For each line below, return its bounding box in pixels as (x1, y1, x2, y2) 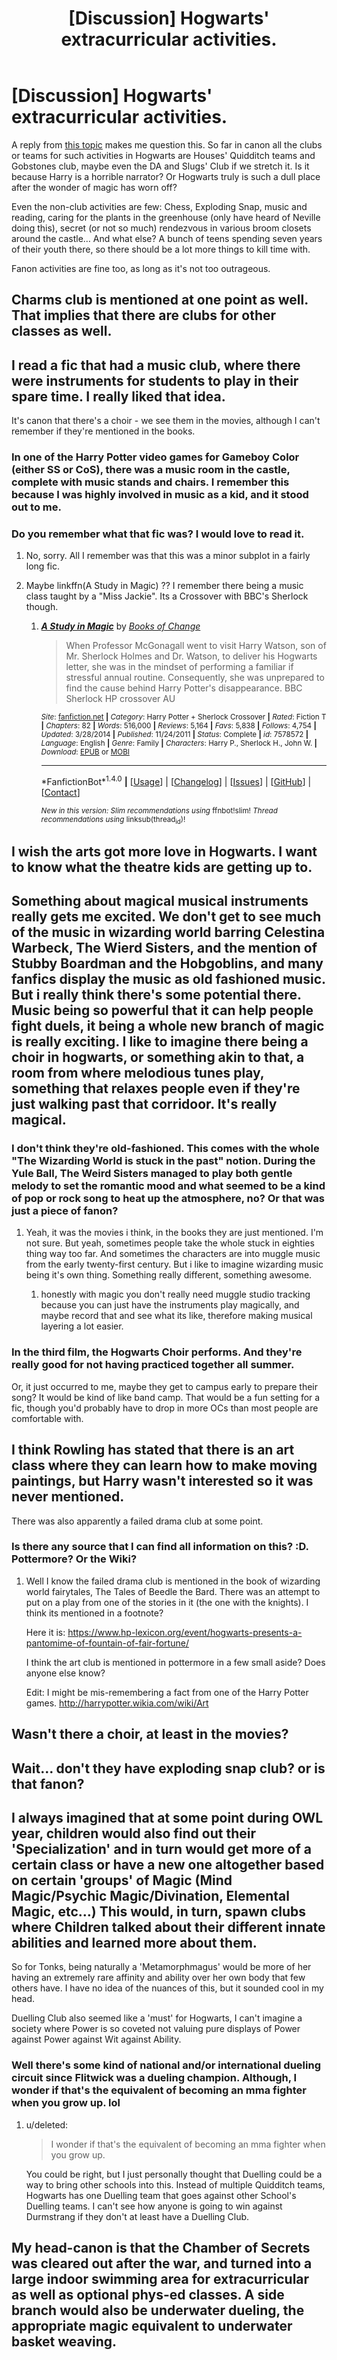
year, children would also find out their (11, 1825, 257, 1842)
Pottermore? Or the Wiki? (11, 1552, 138, 1566)
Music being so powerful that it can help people (11, 1002, 314, 1019)
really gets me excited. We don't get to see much (11, 908, 322, 926)
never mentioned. (11, 1488, 125, 1506)
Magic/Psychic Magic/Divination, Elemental (11, 1888, 290, 1904)
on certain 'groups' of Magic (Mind (11, 1872, 233, 1889)
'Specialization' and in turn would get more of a (11, 1841, 312, 1857)
